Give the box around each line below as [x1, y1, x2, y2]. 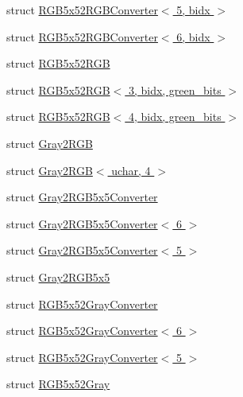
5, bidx [176, 2, 210, 18]
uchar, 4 [111, 162, 151, 178]
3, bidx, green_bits [128, 81, 222, 98]
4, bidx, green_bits [128, 108, 222, 125]
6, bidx [176, 28, 210, 45]
